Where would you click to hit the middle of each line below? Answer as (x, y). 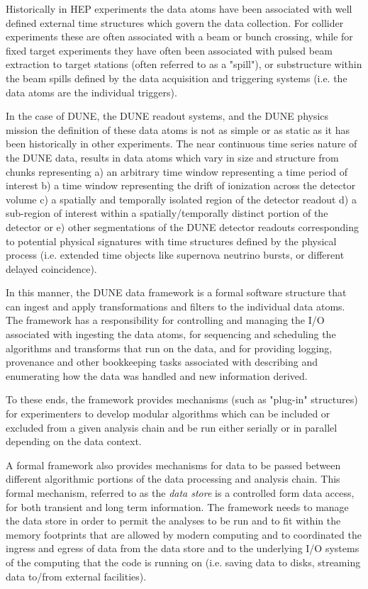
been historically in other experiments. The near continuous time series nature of (182, 144)
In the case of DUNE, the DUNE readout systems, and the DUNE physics (167, 116)
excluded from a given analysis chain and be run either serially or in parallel (172, 427)
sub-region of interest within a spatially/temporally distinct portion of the (167, 213)
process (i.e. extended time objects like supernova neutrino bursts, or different (175, 255)
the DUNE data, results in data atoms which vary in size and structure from (172, 157)
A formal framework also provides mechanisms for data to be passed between (173, 465)
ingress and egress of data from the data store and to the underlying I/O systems (183, 548)
